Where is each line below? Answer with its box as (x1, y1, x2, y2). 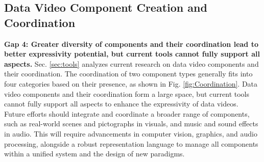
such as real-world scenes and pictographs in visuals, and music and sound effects (4, 118, 258, 129)
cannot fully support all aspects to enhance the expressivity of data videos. (4, 98, 238, 109)
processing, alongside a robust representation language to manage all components (4, 138, 258, 149)
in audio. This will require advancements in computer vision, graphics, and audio (4, 128, 257, 139)
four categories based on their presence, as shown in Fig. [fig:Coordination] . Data (4, 78, 258, 89)
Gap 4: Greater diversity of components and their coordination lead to (4, 38, 258, 49)
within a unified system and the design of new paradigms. (4, 148, 185, 159)
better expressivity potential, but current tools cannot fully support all (4, 48, 260, 59)
